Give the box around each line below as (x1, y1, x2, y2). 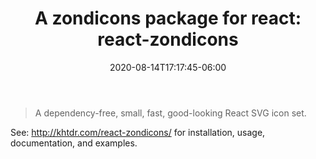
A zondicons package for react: (34, 7, 302, 30)
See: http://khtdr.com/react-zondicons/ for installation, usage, (10, 126, 266, 138)
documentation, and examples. (10, 137, 138, 149)
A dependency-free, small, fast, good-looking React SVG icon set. (34, 107, 307, 119)
